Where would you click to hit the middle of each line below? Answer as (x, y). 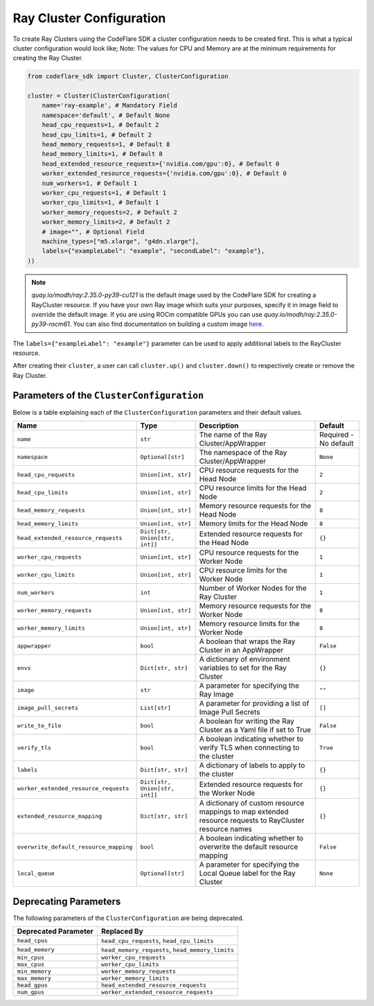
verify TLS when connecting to (249, 747)
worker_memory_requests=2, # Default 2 (110, 212)
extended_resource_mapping (60, 816)
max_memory (34, 979)
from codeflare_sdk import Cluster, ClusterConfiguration (128, 77)
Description (219, 426)
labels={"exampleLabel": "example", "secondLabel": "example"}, (153, 251)
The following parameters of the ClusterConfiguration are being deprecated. (128, 918)
